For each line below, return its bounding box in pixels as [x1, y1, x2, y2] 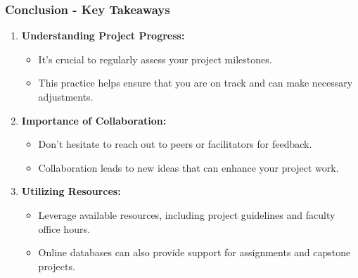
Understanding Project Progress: [21, 28, 185, 43]
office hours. [38, 221, 90, 236]
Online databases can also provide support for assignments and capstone [38, 245, 351, 260]
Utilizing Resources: [21, 184, 121, 198]
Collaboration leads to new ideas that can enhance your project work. [38, 160, 339, 175]
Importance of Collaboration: [21, 113, 167, 127]
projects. [38, 258, 75, 273]
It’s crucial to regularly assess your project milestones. [38, 51, 272, 66]
